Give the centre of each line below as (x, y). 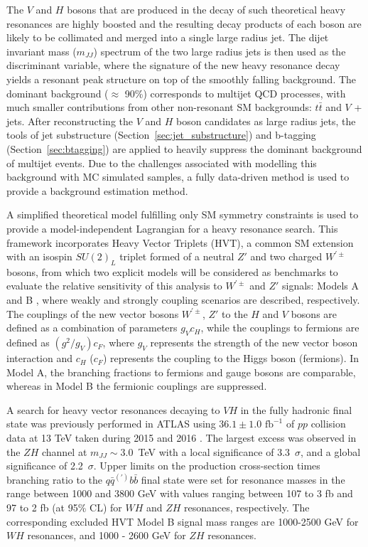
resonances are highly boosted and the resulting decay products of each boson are (184, 23)
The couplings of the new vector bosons (93, 313)
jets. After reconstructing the (70, 121)
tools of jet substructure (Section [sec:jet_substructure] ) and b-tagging (161, 135)
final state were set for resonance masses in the (243, 479)
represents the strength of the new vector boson (254, 342)
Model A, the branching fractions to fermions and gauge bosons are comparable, (181, 372)
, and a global (331, 451)
